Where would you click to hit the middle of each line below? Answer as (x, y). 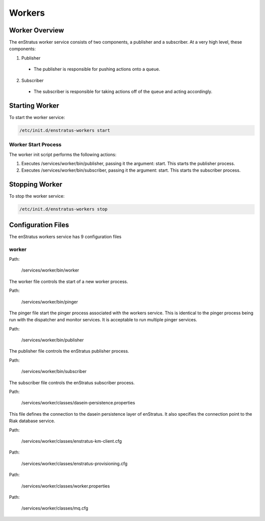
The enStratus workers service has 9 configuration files (65, 237)
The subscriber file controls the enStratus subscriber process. (72, 383)
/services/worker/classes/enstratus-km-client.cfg (72, 441)
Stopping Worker (36, 184)
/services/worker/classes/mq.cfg (55, 508)
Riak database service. (32, 421)
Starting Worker (34, 106)
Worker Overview (37, 30)
